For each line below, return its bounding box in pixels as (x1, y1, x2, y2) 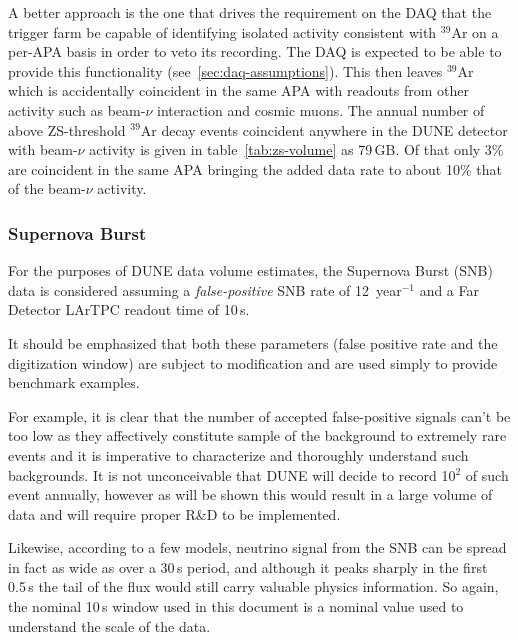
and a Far (419, 279, 479, 300)
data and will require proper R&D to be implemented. (8, 503, 341, 524)
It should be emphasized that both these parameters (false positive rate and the (8, 332, 498, 353)
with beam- (8, 139, 78, 160)
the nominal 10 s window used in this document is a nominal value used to (8, 596, 464, 617)
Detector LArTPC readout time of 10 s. (8, 299, 250, 320)
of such (465, 464, 509, 485)
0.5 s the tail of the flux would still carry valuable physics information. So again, (8, 576, 499, 597)
